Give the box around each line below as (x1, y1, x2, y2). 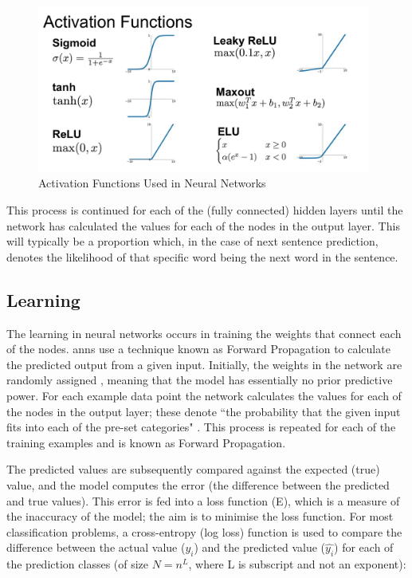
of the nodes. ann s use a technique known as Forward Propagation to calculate (6, 340, 390, 357)
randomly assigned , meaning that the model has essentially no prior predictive (6, 372, 393, 388)
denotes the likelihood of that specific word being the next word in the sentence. (6, 248, 398, 265)
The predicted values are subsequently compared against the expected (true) (6, 461, 380, 478)
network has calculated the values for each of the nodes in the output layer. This (6, 217, 400, 234)
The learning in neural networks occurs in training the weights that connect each (6, 324, 402, 341)
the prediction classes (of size (6, 556, 149, 572)
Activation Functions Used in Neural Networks (38, 175, 266, 191)
